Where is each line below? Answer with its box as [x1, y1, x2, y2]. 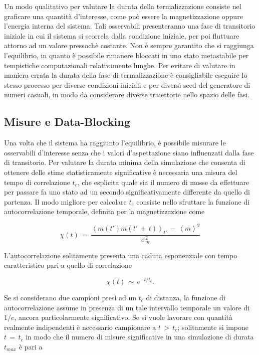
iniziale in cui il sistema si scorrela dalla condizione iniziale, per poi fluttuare [4, 30, 239, 41]
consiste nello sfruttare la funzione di [136, 196, 250, 207]
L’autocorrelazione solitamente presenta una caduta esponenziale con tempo [4, 250, 237, 260]
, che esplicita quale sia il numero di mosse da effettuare [77, 176, 249, 187]
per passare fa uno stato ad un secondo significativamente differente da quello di [4, 187, 250, 197]
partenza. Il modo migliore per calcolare [4, 196, 127, 207]
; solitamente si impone [177, 321, 249, 332]
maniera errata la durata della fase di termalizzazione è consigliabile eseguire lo [4, 70, 247, 80]
